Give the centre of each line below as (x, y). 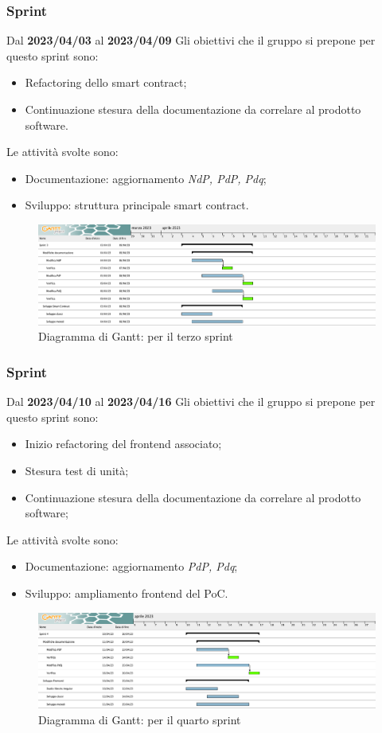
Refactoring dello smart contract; (106, 82)
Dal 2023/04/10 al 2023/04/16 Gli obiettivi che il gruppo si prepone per (191, 402)
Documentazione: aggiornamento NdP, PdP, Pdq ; (146, 178)
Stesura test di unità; (77, 470)
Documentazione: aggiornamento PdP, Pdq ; (131, 566)
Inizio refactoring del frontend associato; (123, 444)
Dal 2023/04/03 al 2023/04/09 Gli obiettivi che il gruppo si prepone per (191, 40)
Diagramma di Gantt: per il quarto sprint (140, 719)
